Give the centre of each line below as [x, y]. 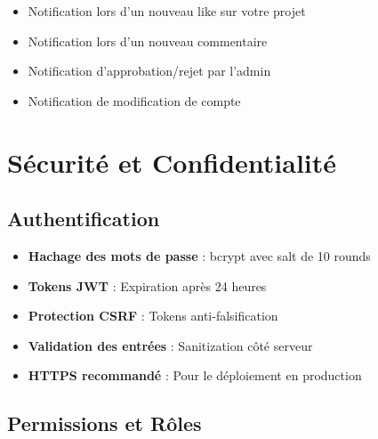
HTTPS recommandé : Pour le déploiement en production [195, 375]
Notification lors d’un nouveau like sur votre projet [167, 11]
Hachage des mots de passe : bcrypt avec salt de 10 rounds [199, 255]
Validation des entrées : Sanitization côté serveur [170, 345]
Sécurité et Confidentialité [172, 162]
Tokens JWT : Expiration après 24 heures [147, 285]
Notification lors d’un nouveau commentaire [148, 41]
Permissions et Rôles [105, 423]
